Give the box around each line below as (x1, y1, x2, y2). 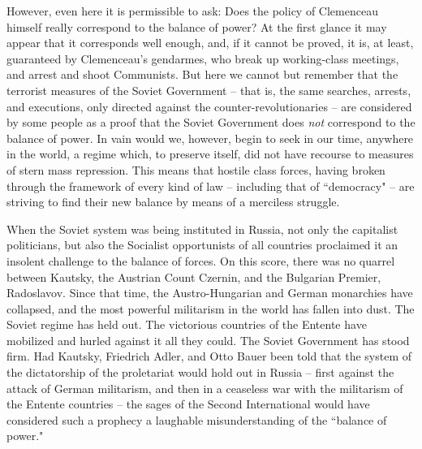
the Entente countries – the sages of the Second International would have (6, 395, 370, 412)
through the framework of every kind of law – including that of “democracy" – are (6, 177, 415, 194)
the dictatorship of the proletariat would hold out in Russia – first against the (6, 364, 394, 381)
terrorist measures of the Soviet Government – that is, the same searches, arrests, (6, 81, 411, 98)
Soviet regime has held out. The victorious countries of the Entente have (6, 316, 367, 333)
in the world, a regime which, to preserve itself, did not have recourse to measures (6, 145, 414, 162)
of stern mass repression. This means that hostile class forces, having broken (6, 161, 385, 178)
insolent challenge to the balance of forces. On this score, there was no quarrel (6, 252, 395, 269)
